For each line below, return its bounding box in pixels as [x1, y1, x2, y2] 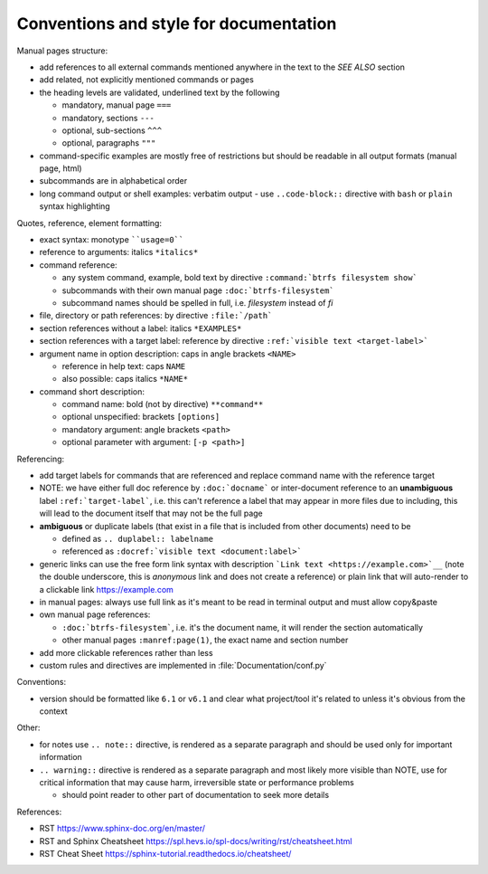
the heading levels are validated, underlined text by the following [39, 87, 280, 98]
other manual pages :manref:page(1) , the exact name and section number [61, 634, 349, 646]
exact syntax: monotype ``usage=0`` [39, 234, 184, 245]
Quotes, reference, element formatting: [16, 217, 163, 228]
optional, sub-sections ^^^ [61, 125, 163, 136]
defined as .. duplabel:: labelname [61, 534, 214, 544]
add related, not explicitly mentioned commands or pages [39, 74, 255, 85]
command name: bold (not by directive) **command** [61, 399, 264, 410]
